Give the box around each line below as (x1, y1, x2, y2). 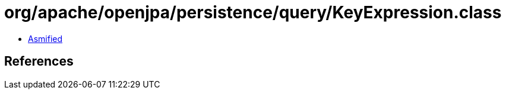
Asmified (28, 33, 63, 44)
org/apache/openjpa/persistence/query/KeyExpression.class (4, 2, 502, 22)
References (4, 54, 74, 69)
